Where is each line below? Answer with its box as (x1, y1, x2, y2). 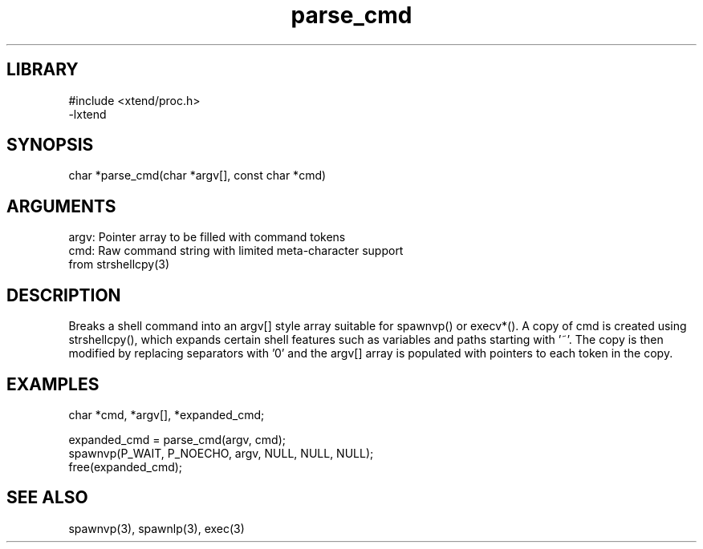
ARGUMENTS (6, 196, 116, 216)
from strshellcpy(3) (68, 257, 170, 272)
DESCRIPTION (6, 285, 121, 305)
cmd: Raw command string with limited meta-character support (68, 244, 404, 258)
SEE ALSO (6, 487, 88, 508)
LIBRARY (6, 59, 79, 80)
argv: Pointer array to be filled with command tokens (68, 230, 346, 244)
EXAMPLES (6, 373, 100, 394)
